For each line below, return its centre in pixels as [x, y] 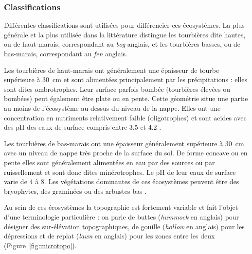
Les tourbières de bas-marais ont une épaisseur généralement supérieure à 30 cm [124, 143]
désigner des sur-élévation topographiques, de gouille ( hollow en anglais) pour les [124, 226]
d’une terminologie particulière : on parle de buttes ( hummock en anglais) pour [122, 216]
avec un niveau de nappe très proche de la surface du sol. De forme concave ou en [126, 153]
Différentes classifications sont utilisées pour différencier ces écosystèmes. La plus [124, 25]
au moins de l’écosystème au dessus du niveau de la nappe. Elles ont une [112, 108]
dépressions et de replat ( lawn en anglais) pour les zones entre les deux [109, 236]
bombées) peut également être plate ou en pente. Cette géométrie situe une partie [126, 98]
